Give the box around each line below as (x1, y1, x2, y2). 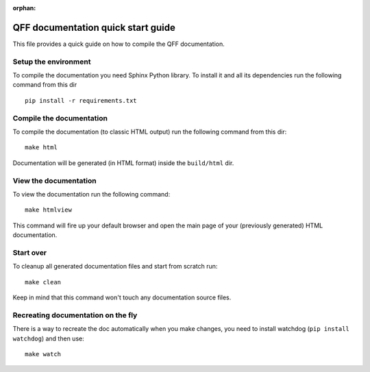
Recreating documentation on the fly (12, 310, 138, 320)
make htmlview (25, 206, 72, 214)
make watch (25, 350, 62, 358)
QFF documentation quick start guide (12, 21, 176, 34)
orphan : (12, 4, 36, 12)
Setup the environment (12, 57, 91, 66)
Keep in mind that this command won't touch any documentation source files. (12, 293, 232, 301)
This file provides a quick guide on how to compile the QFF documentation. (12, 40, 225, 48)
